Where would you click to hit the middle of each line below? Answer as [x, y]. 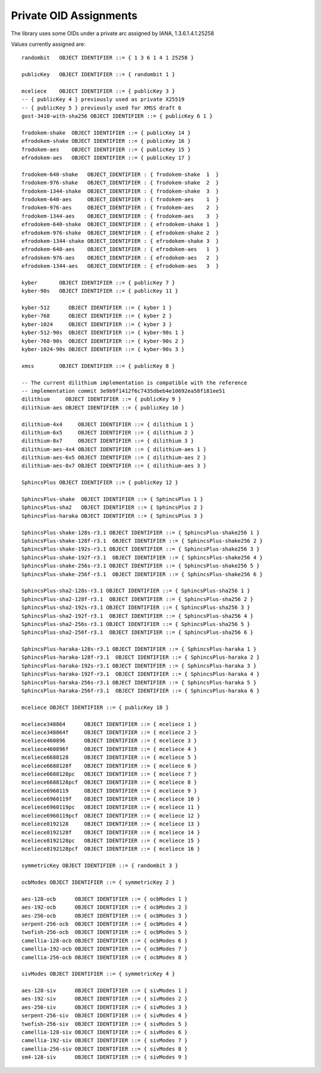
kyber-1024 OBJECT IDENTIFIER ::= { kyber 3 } [97, 324]
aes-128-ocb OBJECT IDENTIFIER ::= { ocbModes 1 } [105, 899]
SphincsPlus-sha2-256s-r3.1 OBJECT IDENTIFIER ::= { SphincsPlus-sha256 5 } [136, 624]
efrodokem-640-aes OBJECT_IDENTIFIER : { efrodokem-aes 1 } [120, 249]
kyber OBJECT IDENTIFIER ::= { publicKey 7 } [98, 282]
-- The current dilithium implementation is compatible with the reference [134, 383]
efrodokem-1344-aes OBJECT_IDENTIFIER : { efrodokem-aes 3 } [120, 266]
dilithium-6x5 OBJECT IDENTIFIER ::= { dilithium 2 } [108, 432]
